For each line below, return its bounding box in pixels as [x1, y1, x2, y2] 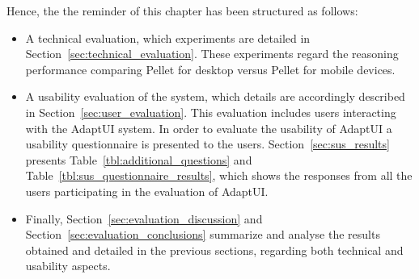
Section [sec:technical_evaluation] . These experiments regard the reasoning [25, 45, 399, 62]
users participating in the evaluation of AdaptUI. [25, 182, 269, 199]
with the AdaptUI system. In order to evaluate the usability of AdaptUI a [25, 119, 392, 136]
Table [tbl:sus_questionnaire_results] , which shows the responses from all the [25, 167, 413, 184]
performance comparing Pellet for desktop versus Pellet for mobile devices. [25, 60, 396, 77]
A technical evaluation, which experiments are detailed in [25, 29, 311, 46]
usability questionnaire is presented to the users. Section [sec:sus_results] [25, 135, 390, 152]
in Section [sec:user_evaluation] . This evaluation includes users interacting [25, 103, 396, 120]
